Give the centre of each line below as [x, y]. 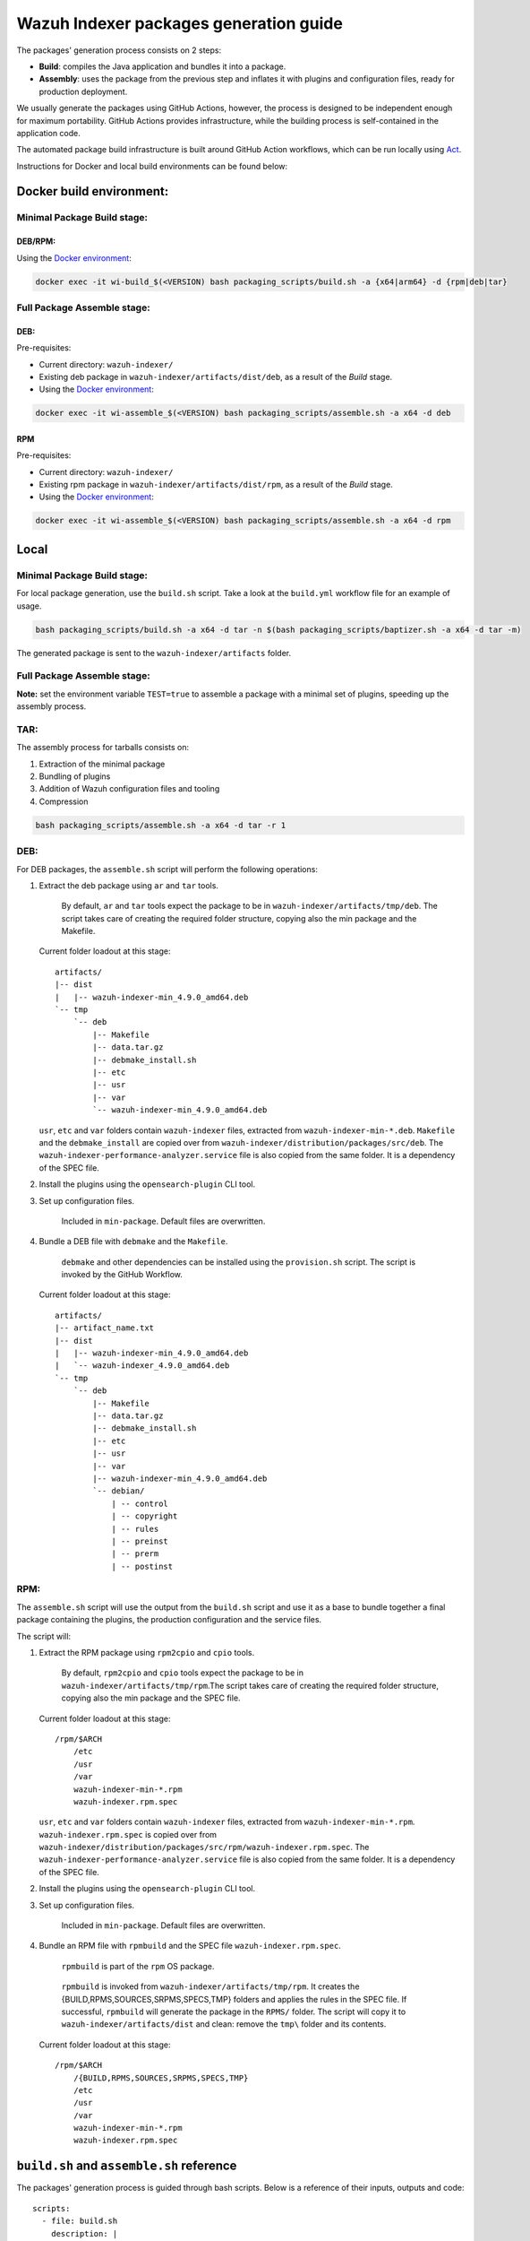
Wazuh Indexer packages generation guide [180, 23]
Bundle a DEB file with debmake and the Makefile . [133, 1242]
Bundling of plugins [75, 776]
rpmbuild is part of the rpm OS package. [138, 1966]
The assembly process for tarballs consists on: [103, 748]
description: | [84, 2233]
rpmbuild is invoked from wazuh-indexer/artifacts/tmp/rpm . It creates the [210, 1986]
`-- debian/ [119, 1491]
